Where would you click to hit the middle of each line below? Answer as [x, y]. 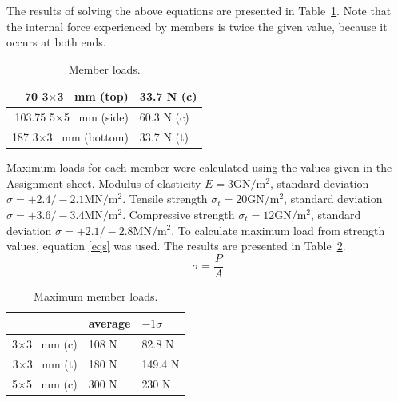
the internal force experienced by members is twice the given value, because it [197, 26]
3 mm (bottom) [88, 137]
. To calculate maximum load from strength [278, 230]
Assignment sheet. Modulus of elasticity [104, 183]
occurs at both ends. [56, 42]
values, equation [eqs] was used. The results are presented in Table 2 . [176, 246]
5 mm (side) [96, 117]
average [109, 323]
